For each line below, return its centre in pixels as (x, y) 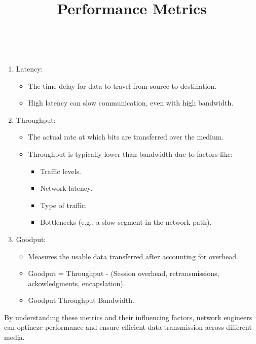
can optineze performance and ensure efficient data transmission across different (128, 327)
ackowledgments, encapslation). (77, 283)
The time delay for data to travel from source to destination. (122, 85)
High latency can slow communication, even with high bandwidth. (131, 103)
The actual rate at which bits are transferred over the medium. (126, 137)
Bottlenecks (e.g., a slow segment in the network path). (126, 222)
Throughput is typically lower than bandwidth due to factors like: (130, 153)
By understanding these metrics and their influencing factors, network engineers (128, 317)
